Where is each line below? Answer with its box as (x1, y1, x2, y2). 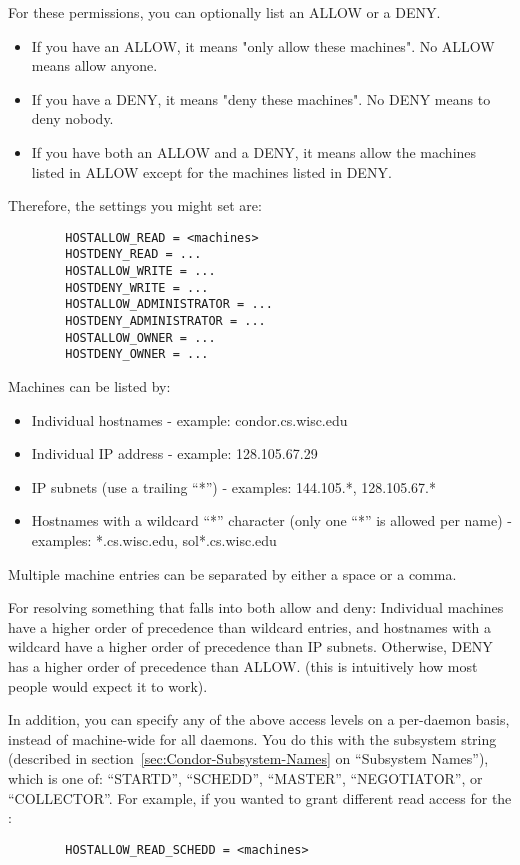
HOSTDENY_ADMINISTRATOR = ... (65, 314, 266, 329)
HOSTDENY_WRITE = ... (65, 280, 209, 295)
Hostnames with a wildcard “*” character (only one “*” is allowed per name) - (31, 510, 513, 531)
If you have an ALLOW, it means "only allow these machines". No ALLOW (31, 35, 495, 56)
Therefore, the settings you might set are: (8, 195, 262, 216)
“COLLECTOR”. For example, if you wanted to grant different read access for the (8, 787, 512, 808)
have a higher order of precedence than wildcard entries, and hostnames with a (8, 616, 492, 637)
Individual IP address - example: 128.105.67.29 (31, 443, 318, 464)
